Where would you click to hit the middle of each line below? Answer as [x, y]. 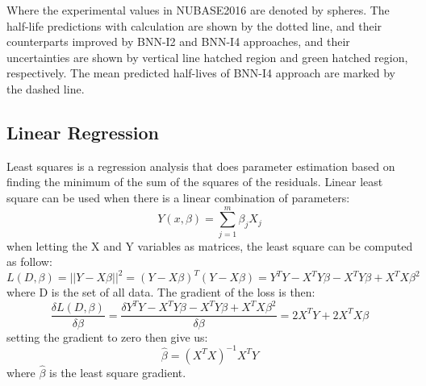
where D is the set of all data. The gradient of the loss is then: [161, 292]
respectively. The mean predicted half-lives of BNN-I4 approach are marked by [201, 73]
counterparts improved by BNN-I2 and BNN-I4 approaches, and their [178, 42]
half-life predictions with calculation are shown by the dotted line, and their [194, 25]
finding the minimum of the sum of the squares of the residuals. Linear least [195, 182]
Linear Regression [83, 132]
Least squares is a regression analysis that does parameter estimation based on [201, 166]
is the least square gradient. [118, 372]
